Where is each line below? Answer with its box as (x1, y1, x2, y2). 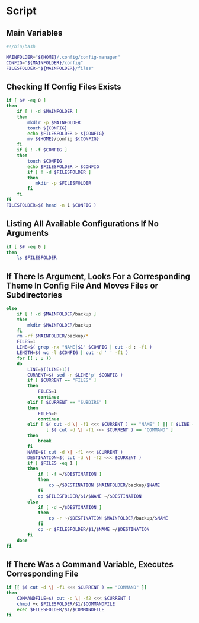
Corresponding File (6, 568, 79, 578)
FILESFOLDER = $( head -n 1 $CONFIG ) (6, 202, 97, 208)
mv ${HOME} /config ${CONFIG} (27, 136, 99, 142)
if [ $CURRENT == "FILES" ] (27, 377, 97, 384)
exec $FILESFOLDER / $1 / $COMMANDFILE (17, 606, 105, 612)
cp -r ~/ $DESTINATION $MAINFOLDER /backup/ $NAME (48, 516, 168, 521)
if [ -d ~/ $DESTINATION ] (37, 504, 102, 510)
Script (6, 4, 37, 18)
